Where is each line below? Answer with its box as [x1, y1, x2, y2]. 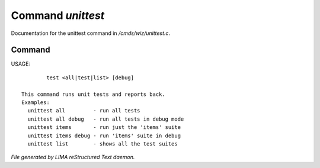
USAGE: [11, 60, 31, 67]
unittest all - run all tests [27, 107, 140, 114]
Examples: [21, 99, 50, 106]
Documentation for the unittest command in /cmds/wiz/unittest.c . [11, 30, 171, 37]
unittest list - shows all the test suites [27, 140, 178, 147]
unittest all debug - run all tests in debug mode [27, 115, 184, 122]
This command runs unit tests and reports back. [21, 91, 165, 98]
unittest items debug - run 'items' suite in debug [27, 132, 181, 139]
